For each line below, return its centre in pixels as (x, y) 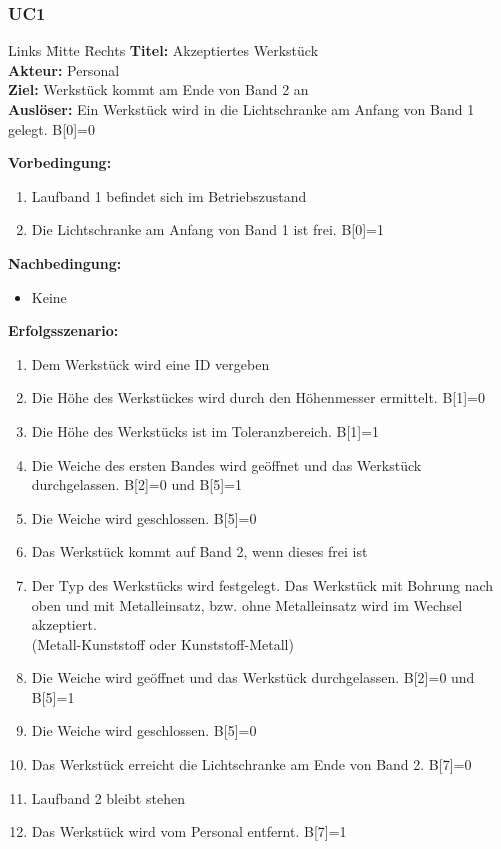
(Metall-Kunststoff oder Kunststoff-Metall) (162, 643)
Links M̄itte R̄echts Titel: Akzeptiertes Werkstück (163, 50)
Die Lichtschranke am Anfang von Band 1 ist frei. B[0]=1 (207, 229)
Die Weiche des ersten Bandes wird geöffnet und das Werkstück (226, 464)
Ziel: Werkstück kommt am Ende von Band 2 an (158, 89)
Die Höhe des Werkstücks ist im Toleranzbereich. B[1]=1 (205, 430)
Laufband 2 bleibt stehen (108, 797)
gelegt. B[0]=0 (51, 128)
